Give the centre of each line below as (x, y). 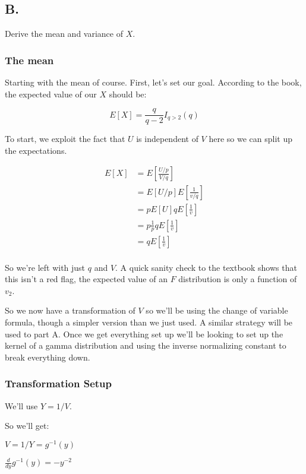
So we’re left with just (45, 267)
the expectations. (36, 150)
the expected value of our (51, 94)
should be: (128, 94)
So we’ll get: (27, 426)
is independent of (167, 139)
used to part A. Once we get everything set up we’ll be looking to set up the (144, 334)
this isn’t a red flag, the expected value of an (86, 279)
